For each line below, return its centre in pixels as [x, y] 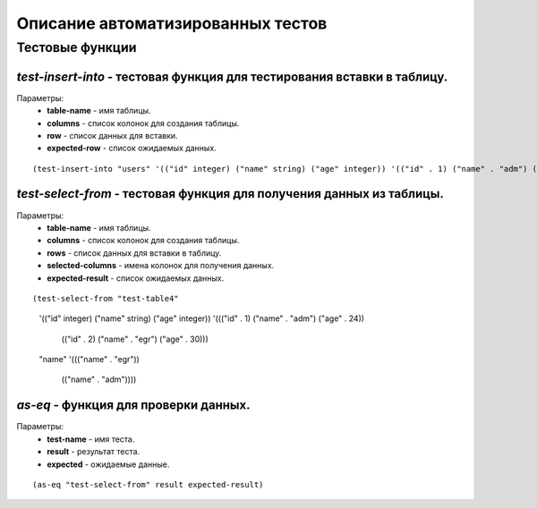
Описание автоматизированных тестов [172, 23]
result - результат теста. [94, 452]
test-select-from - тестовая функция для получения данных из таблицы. [230, 194]
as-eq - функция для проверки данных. [133, 406]
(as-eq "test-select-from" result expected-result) [148, 484]
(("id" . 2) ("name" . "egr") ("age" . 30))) [135, 339]
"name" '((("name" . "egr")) [89, 360]
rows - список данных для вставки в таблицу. [134, 253]
